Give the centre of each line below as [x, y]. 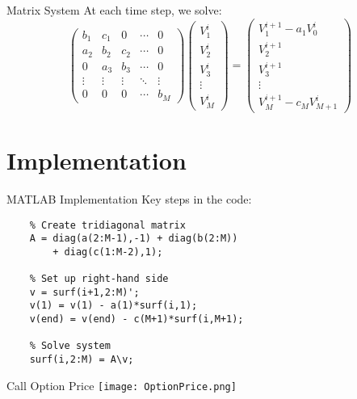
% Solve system [70, 346]
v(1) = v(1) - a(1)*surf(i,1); [113, 306]
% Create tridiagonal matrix [107, 225]
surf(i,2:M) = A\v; [82, 360]
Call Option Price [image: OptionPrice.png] [122, 385]
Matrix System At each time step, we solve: [114, 10]
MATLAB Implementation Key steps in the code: [129, 198]
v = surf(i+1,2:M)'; [84, 292]
